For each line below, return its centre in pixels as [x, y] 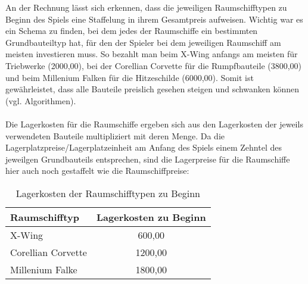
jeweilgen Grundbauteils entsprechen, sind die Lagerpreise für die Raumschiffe [148, 159]
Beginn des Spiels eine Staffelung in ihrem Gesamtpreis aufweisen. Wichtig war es [154, 19]
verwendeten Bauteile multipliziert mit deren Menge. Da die [115, 135]
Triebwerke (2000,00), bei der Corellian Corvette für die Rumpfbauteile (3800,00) [154, 65]
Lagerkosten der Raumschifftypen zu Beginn [108, 193]
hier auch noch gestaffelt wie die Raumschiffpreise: [97, 171]
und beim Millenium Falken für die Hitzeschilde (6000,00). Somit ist [130, 77]
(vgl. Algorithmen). [41, 100]
